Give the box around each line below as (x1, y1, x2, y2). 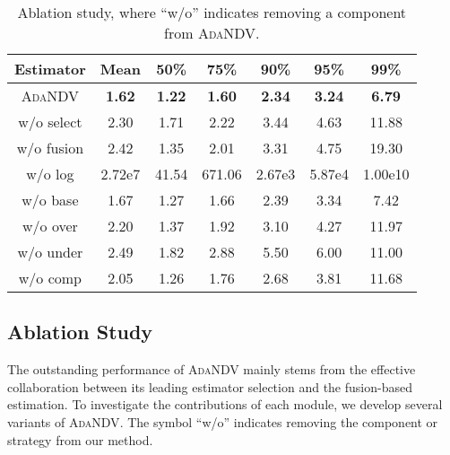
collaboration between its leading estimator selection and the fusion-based (7, 377, 412, 396)
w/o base (22, 189, 79, 210)
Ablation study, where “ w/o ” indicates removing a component (17, 2, 407, 22)
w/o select (18, 111, 82, 132)
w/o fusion (16, 137, 84, 158)
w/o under (17, 241, 83, 262)
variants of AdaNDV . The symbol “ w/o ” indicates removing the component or (7, 412, 438, 431)
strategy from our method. (7, 430, 153, 449)
